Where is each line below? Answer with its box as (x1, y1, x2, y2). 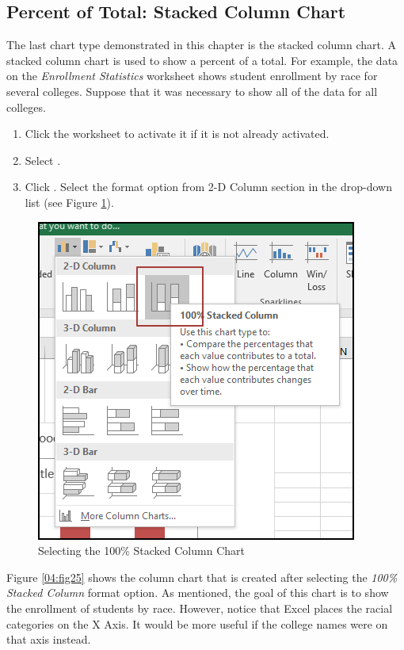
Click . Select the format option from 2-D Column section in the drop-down (25, 178, 392, 195)
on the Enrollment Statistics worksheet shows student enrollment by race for (6, 67, 378, 84)
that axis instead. (6, 631, 91, 648)
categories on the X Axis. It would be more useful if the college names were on (6, 615, 388, 632)
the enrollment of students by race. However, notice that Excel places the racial (6, 599, 393, 616)
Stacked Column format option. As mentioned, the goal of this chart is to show (6, 584, 389, 601)
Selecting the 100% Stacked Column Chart (38, 542, 245, 559)
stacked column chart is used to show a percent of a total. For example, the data (6, 52, 398, 68)
